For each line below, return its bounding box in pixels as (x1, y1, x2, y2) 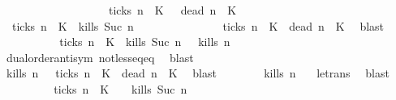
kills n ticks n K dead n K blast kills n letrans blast (6, 65, 390, 81)
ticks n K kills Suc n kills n (59, 33, 230, 50)
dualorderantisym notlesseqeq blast (6, 48, 194, 65)
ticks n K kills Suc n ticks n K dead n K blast (11, 17, 385, 34)
